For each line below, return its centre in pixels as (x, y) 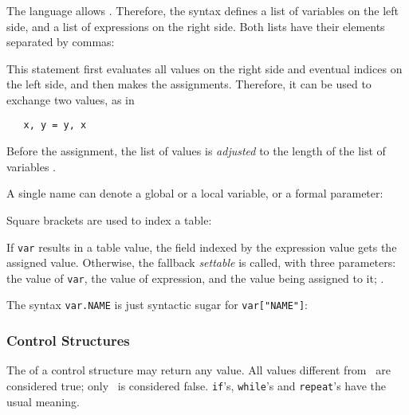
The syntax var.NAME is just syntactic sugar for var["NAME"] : (157, 305)
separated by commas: (61, 42)
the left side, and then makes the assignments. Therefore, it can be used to (189, 84)
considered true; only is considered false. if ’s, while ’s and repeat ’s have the (197, 385)
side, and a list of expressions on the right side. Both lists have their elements (196, 26)
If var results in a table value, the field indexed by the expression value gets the (202, 247)
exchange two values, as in (71, 99)
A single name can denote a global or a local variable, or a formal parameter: (195, 193)
